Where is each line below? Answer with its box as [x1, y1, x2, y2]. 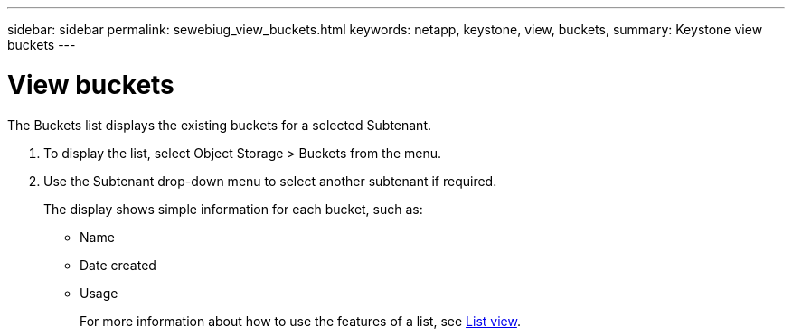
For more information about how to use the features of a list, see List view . [80, 313, 521, 329]
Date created [80, 257, 156, 273]
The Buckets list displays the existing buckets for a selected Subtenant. [7, 117, 431, 133]
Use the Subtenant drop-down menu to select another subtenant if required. [43, 173, 497, 189]
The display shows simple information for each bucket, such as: [43, 201, 423, 217]
